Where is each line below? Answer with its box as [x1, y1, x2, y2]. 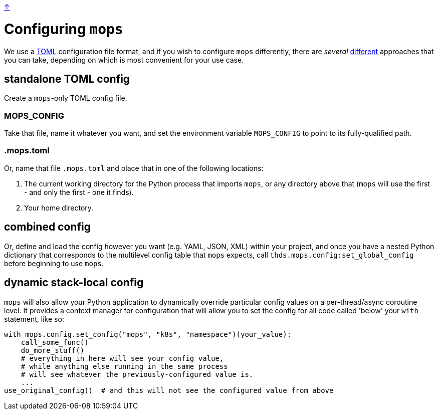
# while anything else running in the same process [21, 362, 228, 370]
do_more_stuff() [21, 346, 85, 354]
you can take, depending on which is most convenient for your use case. [4, 55, 244, 64]
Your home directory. [24, 203, 94, 212]
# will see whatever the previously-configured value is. [21, 370, 254, 378]
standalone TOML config [4, 72, 130, 85]
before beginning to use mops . [4, 259, 104, 268]
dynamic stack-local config [4, 276, 144, 289]
